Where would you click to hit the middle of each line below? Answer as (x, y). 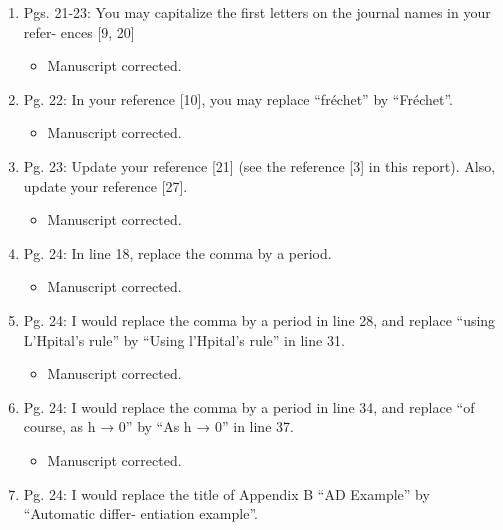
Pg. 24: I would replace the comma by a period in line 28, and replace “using (259, 319)
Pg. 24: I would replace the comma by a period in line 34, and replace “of (249, 406)
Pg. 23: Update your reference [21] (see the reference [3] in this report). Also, (259, 165)
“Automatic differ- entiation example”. (140, 513)
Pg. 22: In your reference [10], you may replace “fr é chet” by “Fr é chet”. (238, 98)
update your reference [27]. (105, 185)
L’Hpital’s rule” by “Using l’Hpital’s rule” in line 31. (184, 339)
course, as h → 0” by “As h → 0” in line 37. (158, 426)
